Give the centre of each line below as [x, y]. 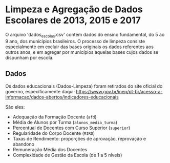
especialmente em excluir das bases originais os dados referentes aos [79, 47]
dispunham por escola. [29, 57]
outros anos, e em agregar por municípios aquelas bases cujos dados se [82, 52]
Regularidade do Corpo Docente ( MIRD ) [54, 133]
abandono [24, 144]
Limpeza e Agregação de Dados [74, 9]
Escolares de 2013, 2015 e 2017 [73, 20]
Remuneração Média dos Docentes [50, 149]
